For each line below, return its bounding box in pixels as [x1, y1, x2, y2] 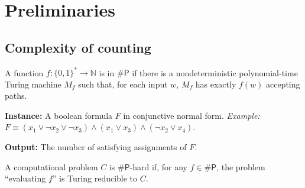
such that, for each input [78, 77, 168, 90]
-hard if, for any [129, 160, 187, 173]
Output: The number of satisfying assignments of [5, 141, 187, 153]
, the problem [216, 160, 265, 173]
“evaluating [5, 172, 46, 184]
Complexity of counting [5, 38, 151, 56]
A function [5, 66, 44, 79]
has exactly [195, 77, 236, 90]
